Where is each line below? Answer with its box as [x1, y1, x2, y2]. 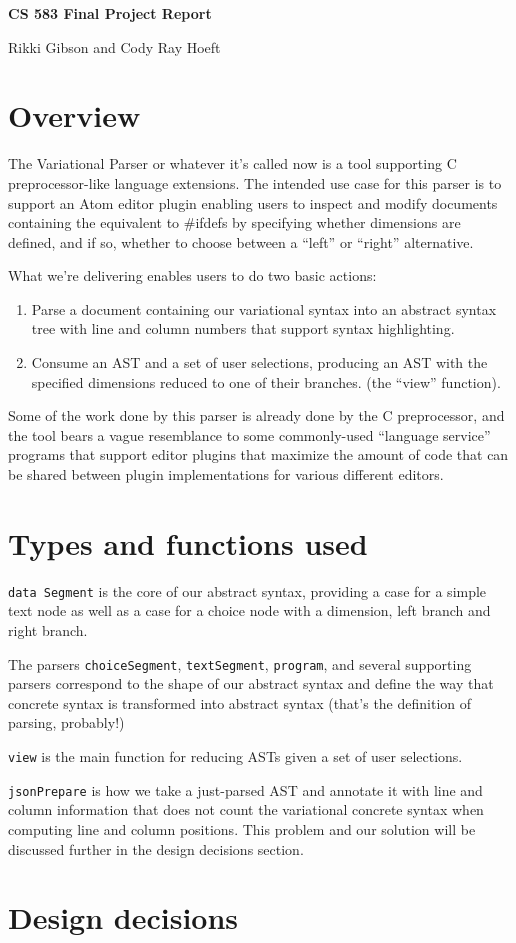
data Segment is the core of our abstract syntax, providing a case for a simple [8, 580, 487, 601]
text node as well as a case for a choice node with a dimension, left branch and [8, 600, 491, 621]
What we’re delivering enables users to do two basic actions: [8, 265, 377, 286]
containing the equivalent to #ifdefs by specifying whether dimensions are [8, 212, 461, 233]
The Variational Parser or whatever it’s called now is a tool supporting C [8, 153, 457, 174]
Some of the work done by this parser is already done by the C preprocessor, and [8, 405, 505, 426]
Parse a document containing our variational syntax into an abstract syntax [31, 298, 497, 319]
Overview [8, 95, 141, 136]
